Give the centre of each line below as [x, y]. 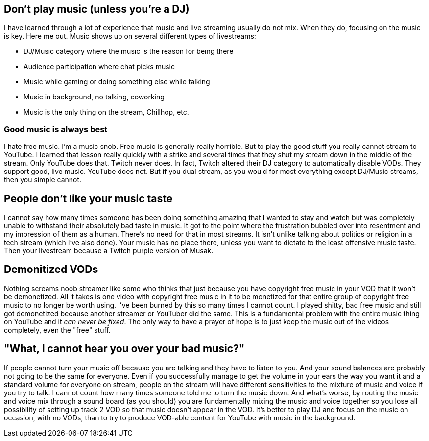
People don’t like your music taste [88, 198]
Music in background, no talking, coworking [94, 97]
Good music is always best [56, 129]
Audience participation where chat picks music [99, 67]
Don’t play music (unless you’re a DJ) [97, 9]
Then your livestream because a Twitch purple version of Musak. [109, 251]
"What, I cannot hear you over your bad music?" [124, 349]
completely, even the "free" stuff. [57, 330]
